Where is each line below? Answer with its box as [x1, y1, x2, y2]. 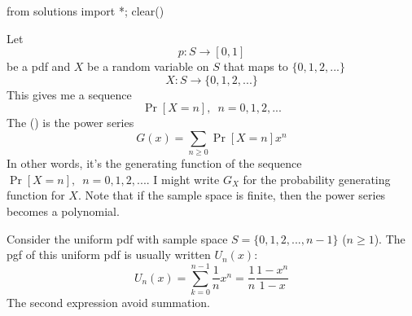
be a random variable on [87, 58, 209, 75]
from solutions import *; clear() [7, 2, 164, 19]
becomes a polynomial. [7, 203, 120, 220]
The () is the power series [7, 114, 134, 131]
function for [7, 187, 65, 204]
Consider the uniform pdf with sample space [7, 230, 228, 247]
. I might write [146, 170, 220, 187]
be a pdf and [7, 58, 71, 75]
